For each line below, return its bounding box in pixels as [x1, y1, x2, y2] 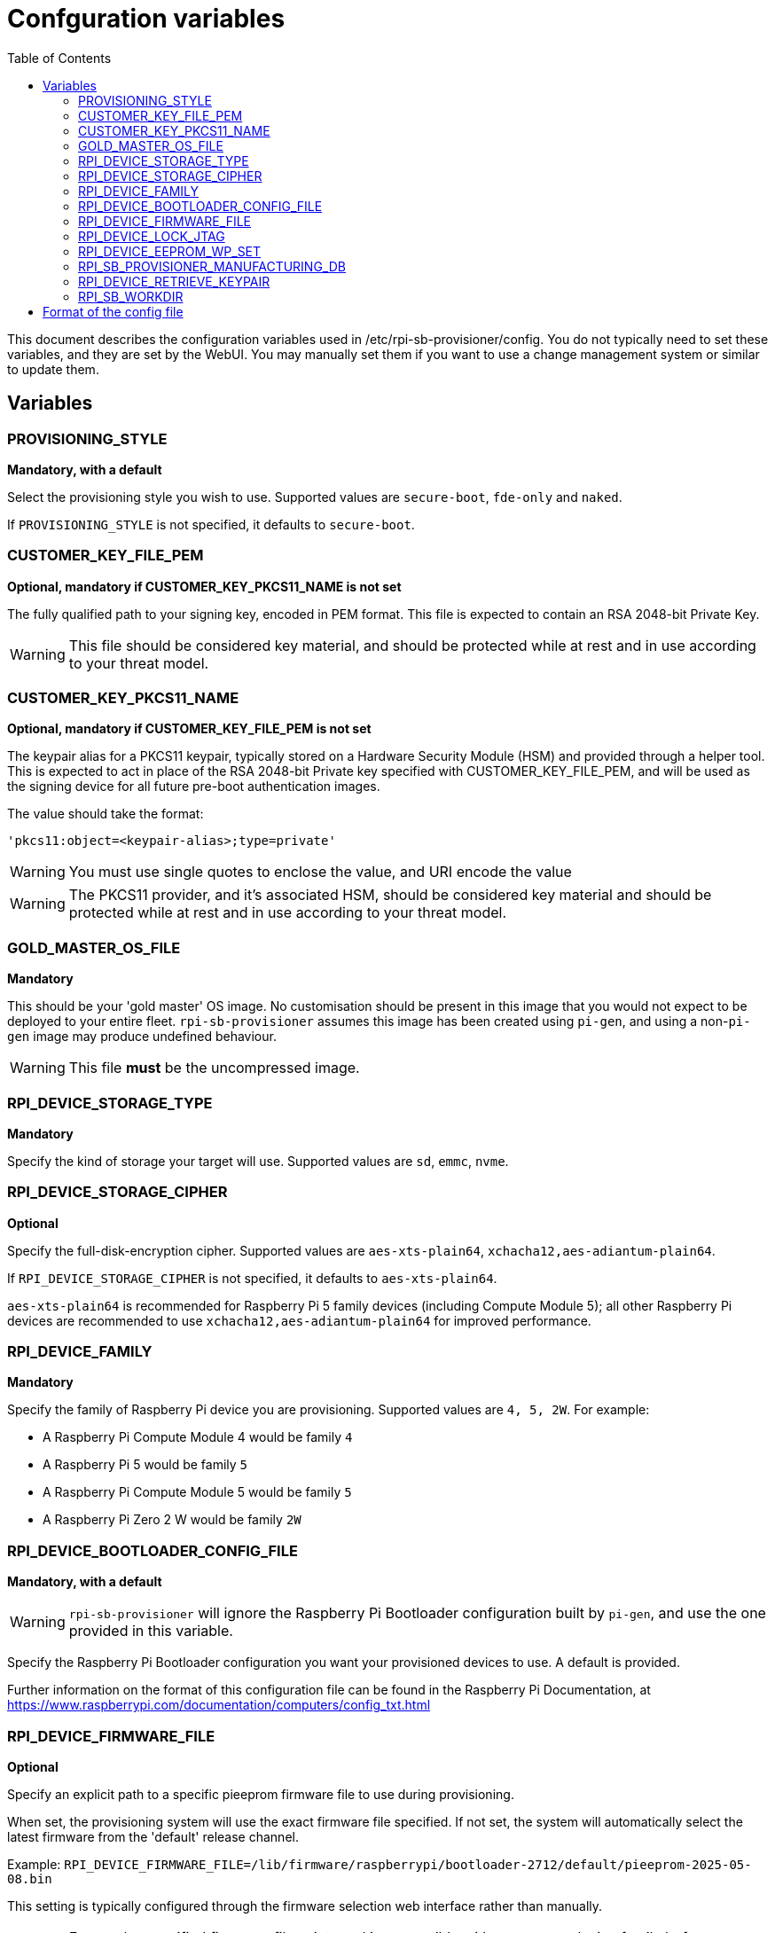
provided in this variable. [68, 1622, 233, 1640]
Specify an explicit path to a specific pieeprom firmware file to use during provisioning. [7, 1786, 514, 1802]
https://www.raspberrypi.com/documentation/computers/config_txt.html [7, 1697, 431, 1713]
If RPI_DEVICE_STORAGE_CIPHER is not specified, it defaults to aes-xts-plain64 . [7, 1270, 497, 1286]
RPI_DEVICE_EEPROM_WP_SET [78, 243, 262, 259]
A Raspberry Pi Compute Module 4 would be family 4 [43, 1429, 353, 1445]
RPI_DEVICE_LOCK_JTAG [78, 228, 225, 244]
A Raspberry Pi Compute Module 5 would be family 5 [43, 1484, 352, 1500]
